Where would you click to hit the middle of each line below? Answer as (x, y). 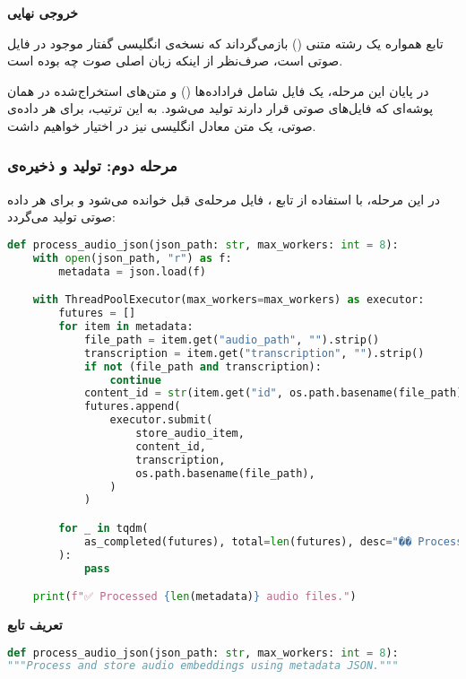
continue (135, 380)
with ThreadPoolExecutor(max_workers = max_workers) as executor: (229, 300)
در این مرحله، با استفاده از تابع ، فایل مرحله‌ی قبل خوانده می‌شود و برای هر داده (224, 199)
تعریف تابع (35, 624)
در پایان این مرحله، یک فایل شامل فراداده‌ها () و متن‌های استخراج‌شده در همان (218, 90)
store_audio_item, (190, 433)
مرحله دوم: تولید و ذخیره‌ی (92, 165)
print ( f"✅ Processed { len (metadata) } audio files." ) (194, 597)
